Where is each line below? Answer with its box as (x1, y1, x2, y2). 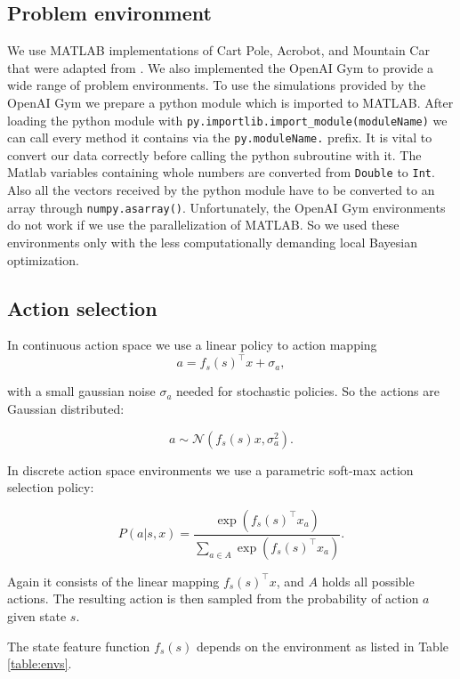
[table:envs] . (7, 654, 72, 673)
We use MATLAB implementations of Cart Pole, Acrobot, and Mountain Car (7, 41, 430, 60)
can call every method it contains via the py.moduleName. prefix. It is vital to (7, 128, 432, 147)
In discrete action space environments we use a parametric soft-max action (7, 460, 414, 479)
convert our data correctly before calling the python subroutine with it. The (7, 145, 422, 164)
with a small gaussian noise (7, 382, 156, 400)
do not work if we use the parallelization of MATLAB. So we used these (7, 215, 399, 234)
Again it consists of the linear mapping (7, 571, 220, 590)
